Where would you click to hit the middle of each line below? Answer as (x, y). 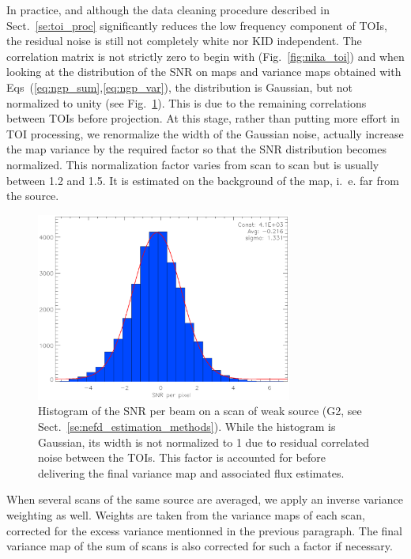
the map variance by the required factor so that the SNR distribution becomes (196, 149)
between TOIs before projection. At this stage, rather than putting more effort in (203, 118)
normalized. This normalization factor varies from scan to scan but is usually (193, 164)
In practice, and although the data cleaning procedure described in (168, 9)
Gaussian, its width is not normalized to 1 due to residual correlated (204, 442)
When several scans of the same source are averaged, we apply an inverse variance (205, 499)
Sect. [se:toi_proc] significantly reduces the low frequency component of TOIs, (197, 25)
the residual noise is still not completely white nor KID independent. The (184, 41)
